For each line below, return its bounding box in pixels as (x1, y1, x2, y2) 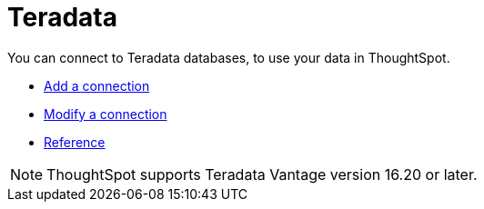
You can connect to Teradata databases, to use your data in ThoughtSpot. (7, 49, 450, 65)
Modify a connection (44, 105, 167, 122)
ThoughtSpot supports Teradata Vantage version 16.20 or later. (46, 164, 478, 184)
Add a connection (44, 77, 150, 94)
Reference (44, 134, 106, 150)
